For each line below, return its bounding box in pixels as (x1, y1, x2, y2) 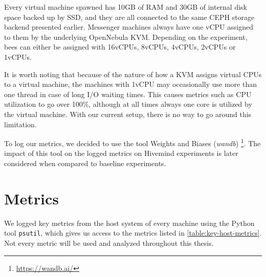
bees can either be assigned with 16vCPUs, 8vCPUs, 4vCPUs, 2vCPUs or (4, 41, 236, 52)
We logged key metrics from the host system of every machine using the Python (4, 217, 255, 228)
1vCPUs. (4, 51, 32, 62)
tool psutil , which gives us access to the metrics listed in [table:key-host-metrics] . (4, 227, 262, 238)
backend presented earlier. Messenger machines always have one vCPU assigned (4, 21, 253, 32)
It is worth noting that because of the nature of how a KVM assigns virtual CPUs (4, 68, 262, 79)
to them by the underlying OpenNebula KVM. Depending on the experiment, (4, 31, 248, 42)
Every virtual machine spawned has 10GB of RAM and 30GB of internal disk (4, 2, 248, 12)
